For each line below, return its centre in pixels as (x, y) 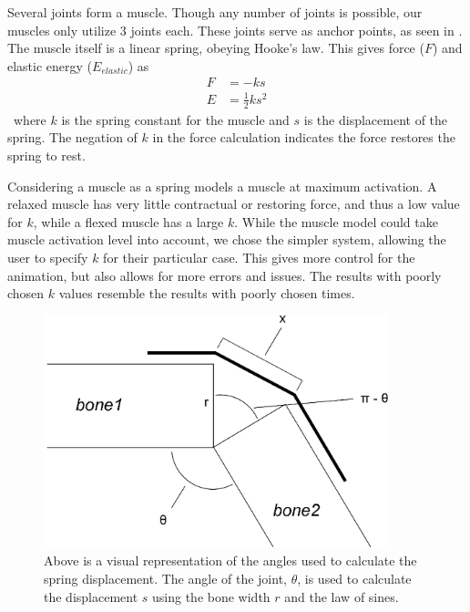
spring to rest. (46, 155)
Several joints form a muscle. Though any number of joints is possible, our (215, 12)
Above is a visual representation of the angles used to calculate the (230, 560)
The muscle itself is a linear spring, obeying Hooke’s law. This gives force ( (216, 48)
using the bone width (211, 596)
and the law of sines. (342, 596)
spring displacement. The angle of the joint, (165, 578)
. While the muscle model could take (336, 221)
